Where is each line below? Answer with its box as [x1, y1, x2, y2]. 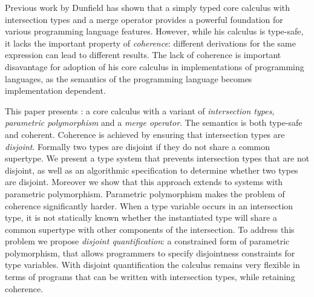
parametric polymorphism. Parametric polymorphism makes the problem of [5, 187, 285, 200]
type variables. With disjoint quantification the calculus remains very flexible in [5, 258, 300, 271]
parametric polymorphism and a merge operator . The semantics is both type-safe [5, 116, 303, 129]
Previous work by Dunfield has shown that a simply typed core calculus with [5, 1, 290, 13]
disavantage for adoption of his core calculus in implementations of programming [5, 60, 304, 73]
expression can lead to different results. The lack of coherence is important [5, 48, 281, 61]
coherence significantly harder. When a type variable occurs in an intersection [5, 199, 293, 212]
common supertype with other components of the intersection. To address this [5, 223, 295, 235]
